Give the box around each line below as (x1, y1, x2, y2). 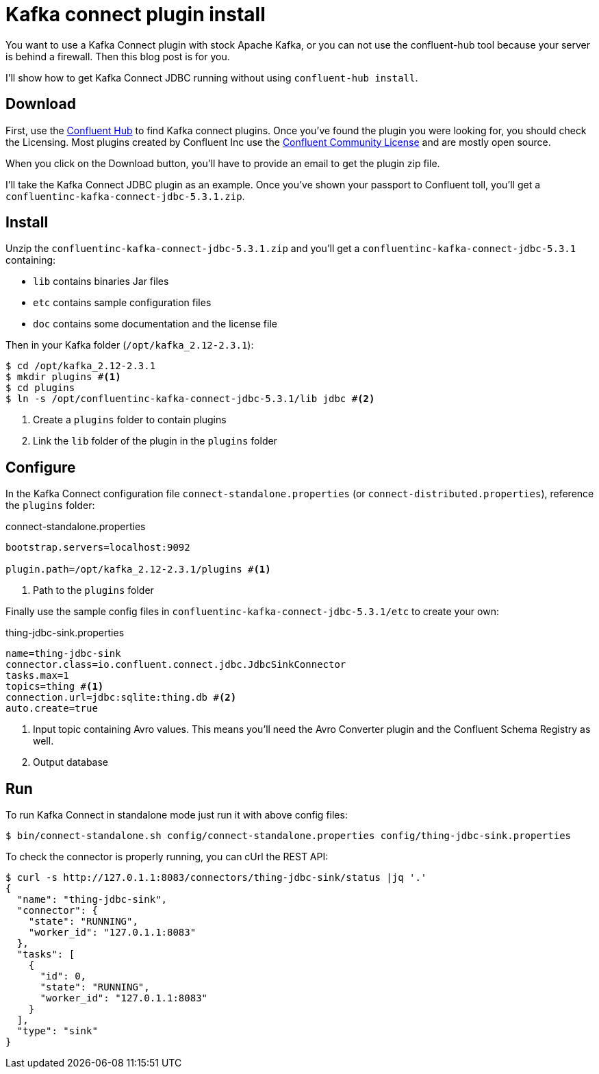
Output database (33, 756, 108, 769)
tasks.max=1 (5, 670, 69, 682)
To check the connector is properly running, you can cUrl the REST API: (5, 851, 329, 863)
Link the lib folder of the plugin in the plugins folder (33, 435, 277, 447)
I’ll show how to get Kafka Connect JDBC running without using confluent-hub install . (5, 71, 418, 84)
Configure (5, 458, 76, 476)
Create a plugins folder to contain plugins (33, 414, 227, 426)
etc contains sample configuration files (33, 297, 212, 309)
